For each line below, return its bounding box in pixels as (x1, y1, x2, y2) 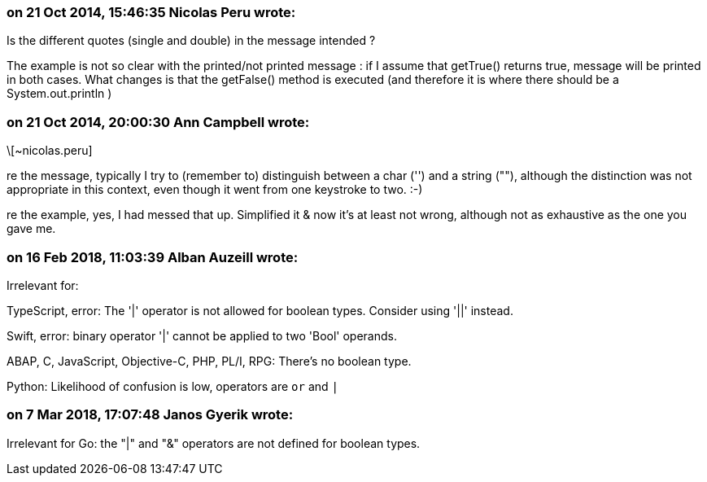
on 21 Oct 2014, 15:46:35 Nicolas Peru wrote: (7, 4, 296, 20)
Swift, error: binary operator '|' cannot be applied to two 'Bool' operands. (7, 328, 397, 343)
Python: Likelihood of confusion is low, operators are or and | (7, 379, 338, 393)
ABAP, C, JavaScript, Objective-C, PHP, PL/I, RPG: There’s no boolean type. (7, 353, 412, 368)
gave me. (7, 221, 56, 236)
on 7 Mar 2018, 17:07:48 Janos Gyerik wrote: (7, 406, 294, 423)
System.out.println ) (7, 86, 112, 101)
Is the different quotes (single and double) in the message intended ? (7, 33, 376, 48)
